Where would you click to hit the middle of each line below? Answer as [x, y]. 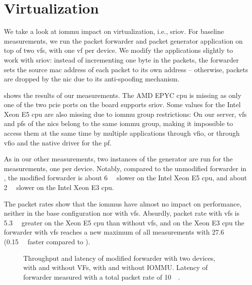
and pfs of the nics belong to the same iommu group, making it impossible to [118, 123]
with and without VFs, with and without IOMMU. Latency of [116, 267]
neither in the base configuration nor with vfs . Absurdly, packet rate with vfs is [122, 213]
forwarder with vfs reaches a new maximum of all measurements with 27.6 [114, 232]
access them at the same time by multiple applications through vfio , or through [122, 133]
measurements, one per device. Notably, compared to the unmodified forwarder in [125, 168]
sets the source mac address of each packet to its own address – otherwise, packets [126, 69]
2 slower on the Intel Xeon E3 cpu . [59, 187]
